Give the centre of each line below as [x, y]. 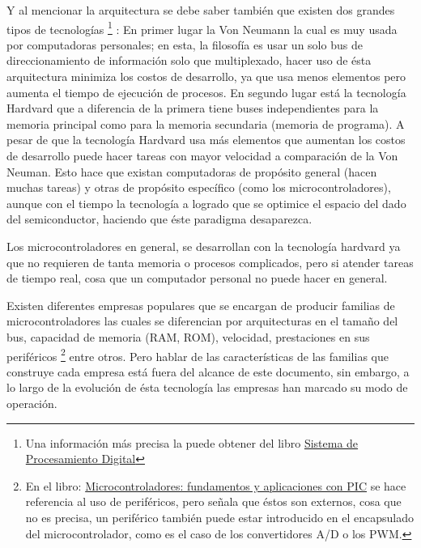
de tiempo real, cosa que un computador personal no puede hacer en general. [197, 278]
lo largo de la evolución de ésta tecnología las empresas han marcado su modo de [207, 387]
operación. [32, 403]
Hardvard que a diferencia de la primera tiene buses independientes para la [193, 108]
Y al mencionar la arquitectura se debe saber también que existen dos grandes [201, 10]
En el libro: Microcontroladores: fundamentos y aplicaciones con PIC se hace [216, 485]
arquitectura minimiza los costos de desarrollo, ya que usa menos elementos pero [206, 76]
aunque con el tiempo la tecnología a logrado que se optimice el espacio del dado [206, 203]
